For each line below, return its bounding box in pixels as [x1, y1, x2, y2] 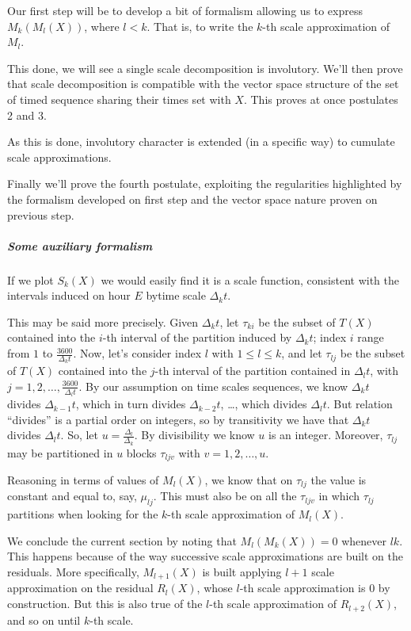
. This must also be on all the [153, 488, 297, 504]
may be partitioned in [7, 444, 113, 461]
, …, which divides [220, 396, 307, 412]
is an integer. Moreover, [268, 426, 383, 443]
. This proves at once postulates [243, 90, 398, 107]
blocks [126, 444, 157, 461]
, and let [281, 345, 322, 361]
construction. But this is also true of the [7, 595, 203, 612]
